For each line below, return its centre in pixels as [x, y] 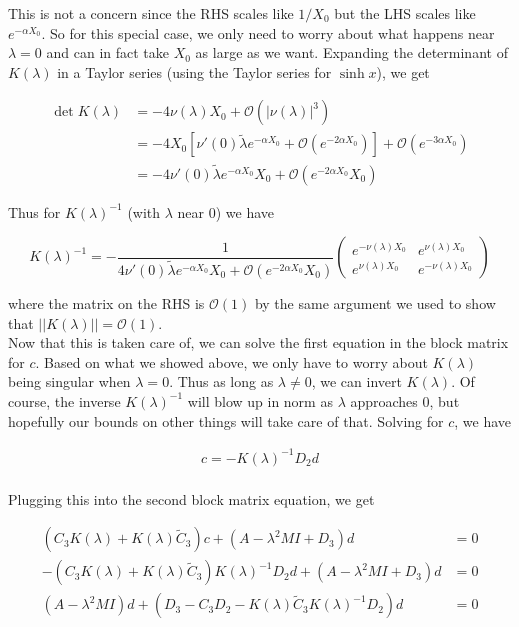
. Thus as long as [221, 381]
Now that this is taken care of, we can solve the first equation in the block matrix [258, 342]
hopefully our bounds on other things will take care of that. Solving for [226, 420]
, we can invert [356, 381]
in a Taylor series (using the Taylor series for [194, 71]
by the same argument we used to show [375, 302]
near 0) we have [226, 211]
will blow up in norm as [260, 400]
